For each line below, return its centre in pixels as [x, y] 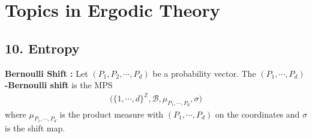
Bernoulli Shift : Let [46, 73]
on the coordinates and [257, 114]
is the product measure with [112, 114]
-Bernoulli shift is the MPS [59, 85]
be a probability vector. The [204, 73]
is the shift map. [35, 127]
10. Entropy [42, 48]
